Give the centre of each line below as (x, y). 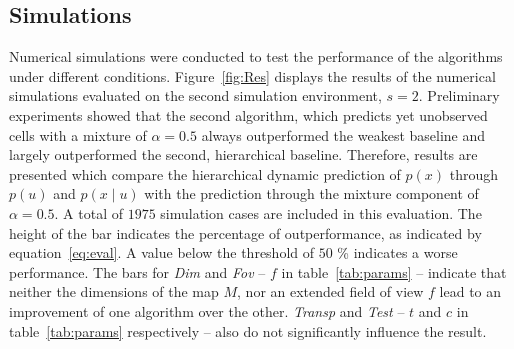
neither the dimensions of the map (114, 291)
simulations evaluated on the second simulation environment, (195, 95)
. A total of (88, 212)
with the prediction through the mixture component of (311, 193)
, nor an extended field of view (330, 291)
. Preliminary (459, 95)
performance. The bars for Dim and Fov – (137, 271)
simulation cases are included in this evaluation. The (321, 212)
